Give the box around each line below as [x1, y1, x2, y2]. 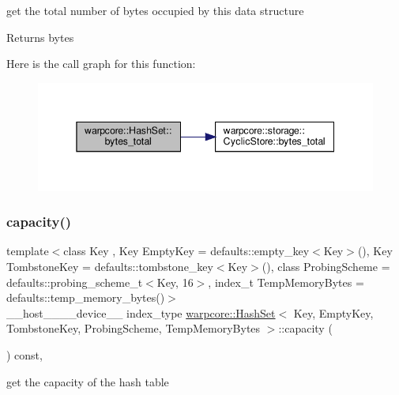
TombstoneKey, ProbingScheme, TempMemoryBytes [6, 320, 261, 337]
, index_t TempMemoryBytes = [208, 273, 364, 290]
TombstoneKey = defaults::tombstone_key [6, 258, 213, 274]
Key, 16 [156, 273, 194, 290]
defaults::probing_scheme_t [6, 273, 143, 290]
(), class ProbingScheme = [262, 258, 390, 274]
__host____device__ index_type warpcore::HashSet [6, 304, 276, 321]
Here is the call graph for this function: [6, 55, 196, 72]
